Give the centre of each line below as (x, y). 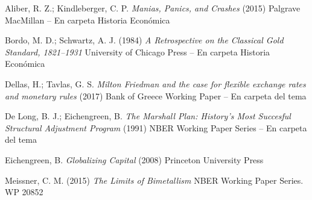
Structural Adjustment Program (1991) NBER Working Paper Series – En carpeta (156, 127)
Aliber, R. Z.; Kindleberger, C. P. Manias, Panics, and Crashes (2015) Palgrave (153, 8)
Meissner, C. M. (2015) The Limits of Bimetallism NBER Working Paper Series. (154, 180)
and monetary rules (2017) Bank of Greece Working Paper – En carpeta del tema (156, 95)
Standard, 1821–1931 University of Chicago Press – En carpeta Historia (138, 52)
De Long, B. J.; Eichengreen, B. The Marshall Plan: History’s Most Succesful (148, 116)
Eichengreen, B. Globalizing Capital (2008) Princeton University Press (134, 159)
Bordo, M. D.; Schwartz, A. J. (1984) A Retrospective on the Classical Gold (144, 40)
